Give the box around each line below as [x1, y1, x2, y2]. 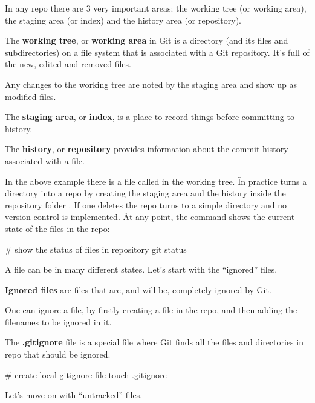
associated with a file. [5, 154, 85, 167]
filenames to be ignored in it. [5, 315, 112, 328]
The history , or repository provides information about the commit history [5, 142, 288, 155]
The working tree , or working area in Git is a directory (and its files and [5, 34, 288, 47]
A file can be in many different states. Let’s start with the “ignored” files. [5, 263, 278, 276]
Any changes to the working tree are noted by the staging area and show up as [5, 78, 297, 90]
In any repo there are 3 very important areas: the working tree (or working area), [5, 2, 307, 14]
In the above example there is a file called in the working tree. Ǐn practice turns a [5, 175, 307, 187]
